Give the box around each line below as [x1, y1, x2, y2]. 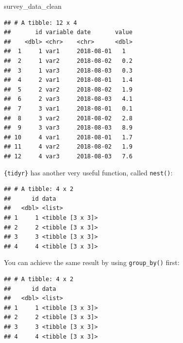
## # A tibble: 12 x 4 [4, 19, 77, 26]
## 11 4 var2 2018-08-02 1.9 [4, 143, 133, 151]
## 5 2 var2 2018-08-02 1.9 [4, 86, 133, 93]
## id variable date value [4, 29, 133, 36]
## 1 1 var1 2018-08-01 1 [4, 48, 126, 55]
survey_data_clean [4, 1, 62, 11]
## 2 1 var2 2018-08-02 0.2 [4, 57, 133, 64]
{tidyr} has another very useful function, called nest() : [4, 167, 173, 177]
